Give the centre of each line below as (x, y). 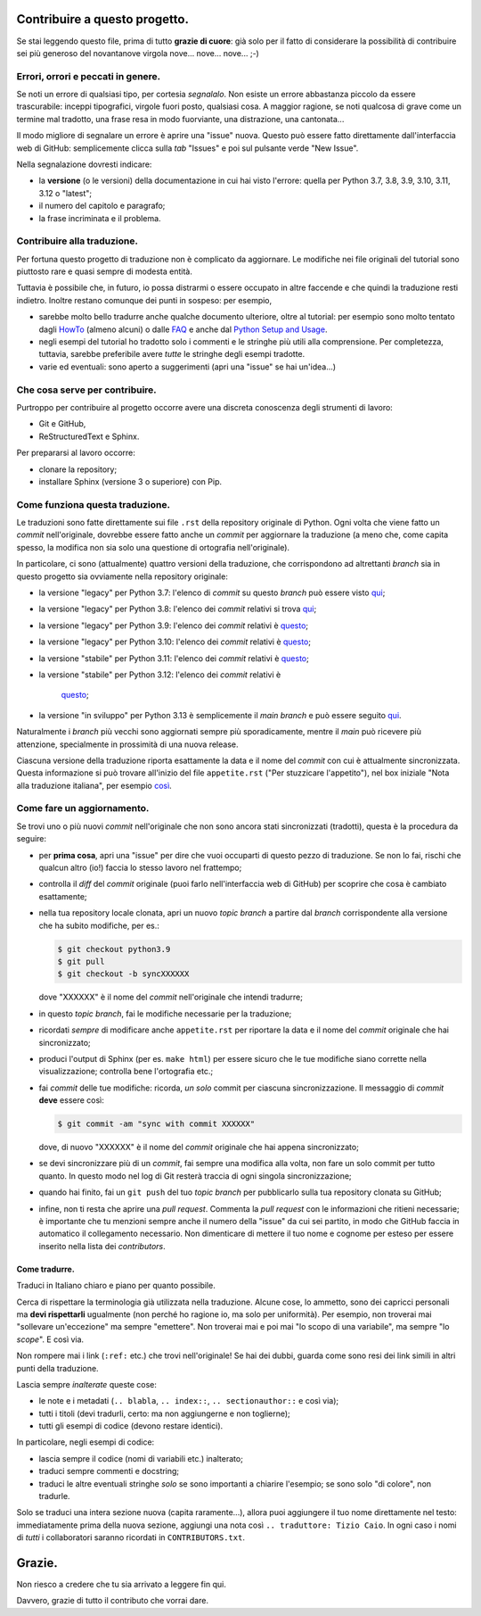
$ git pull (81, 961)
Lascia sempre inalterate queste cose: (87, 1384)
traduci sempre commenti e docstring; (109, 1471)
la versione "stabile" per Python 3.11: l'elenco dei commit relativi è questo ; (174, 658)
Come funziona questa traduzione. (94, 504)
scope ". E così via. (50, 1339)
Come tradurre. (45, 1269)
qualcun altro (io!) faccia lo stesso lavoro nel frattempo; (140, 868)
